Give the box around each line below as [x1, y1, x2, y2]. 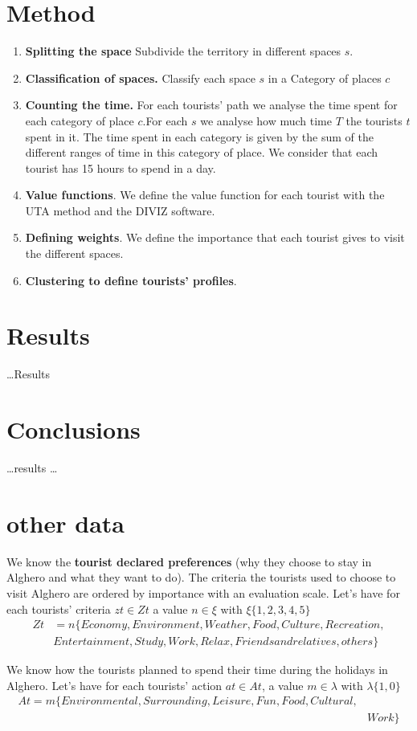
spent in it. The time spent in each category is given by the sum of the [25, 128, 374, 145]
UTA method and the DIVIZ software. [25, 202, 215, 218]
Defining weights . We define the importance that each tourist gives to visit [25, 229, 405, 246]
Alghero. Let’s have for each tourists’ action [6, 676, 223, 693]
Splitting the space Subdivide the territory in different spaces [25, 43, 341, 59]
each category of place [25, 112, 134, 129]
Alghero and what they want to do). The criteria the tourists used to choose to [6, 569, 396, 586]
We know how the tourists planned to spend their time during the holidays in [6, 661, 388, 678]
